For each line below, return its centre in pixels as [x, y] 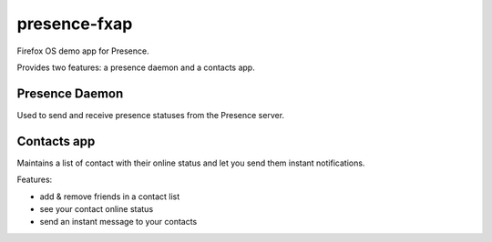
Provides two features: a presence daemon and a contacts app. [136, 67]
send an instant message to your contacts [118, 222]
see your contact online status [97, 208]
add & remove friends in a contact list [110, 197]
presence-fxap [75, 24]
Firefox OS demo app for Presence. [83, 51]
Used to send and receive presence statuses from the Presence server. [151, 115]
